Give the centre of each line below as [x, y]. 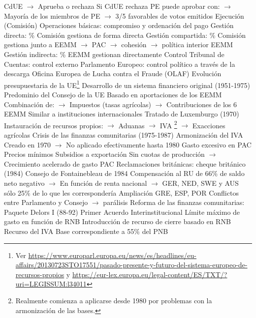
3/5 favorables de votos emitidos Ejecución [180, 15]
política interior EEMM [197, 44]
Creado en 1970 [27, 144]
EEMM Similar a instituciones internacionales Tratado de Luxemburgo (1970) [122, 114]
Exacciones [209, 125]
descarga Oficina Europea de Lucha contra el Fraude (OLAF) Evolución [113, 73]
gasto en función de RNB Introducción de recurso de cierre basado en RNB [117, 221]
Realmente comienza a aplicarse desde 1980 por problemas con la [114, 300]
